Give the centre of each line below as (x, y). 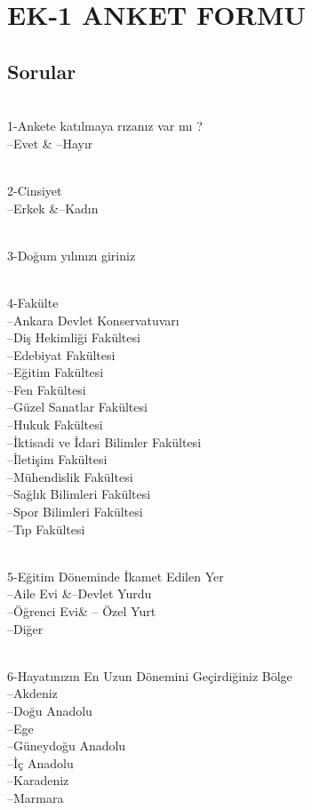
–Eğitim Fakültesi (56, 372)
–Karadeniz (38, 780)
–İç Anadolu (40, 762)
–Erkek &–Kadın (53, 208)
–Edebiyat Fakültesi (61, 354)
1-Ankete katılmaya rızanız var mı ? (105, 126)
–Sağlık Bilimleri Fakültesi (79, 494)
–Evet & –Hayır (50, 143)
